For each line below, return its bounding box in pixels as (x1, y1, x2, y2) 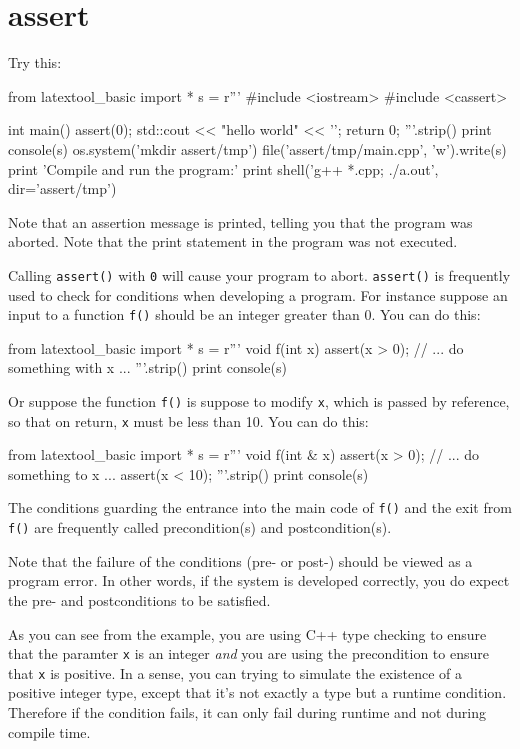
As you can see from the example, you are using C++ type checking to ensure (8, 623, 487, 644)
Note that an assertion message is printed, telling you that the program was (8, 211, 473, 232)
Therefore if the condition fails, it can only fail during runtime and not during (8, 702, 486, 723)
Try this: (8, 52, 62, 73)
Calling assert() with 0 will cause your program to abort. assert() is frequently (8, 264, 511, 285)
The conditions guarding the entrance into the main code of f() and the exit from (8, 497, 512, 518)
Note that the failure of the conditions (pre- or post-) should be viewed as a (8, 550, 473, 571)
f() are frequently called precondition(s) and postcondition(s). (8, 517, 392, 538)
